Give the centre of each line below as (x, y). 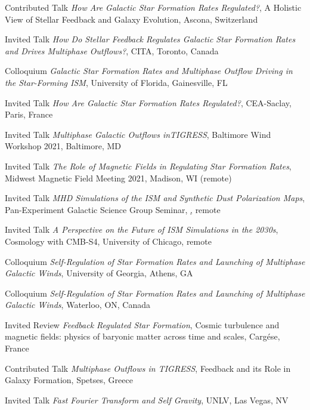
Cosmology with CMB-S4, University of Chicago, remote (108, 241)
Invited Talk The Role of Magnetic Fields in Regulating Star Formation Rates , (148, 166)
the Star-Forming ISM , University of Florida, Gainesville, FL (116, 82)
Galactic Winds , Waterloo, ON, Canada (78, 305)
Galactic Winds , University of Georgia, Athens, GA (99, 273)
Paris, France (29, 114)
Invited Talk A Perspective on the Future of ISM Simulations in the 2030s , (142, 229)
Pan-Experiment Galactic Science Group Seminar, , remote (113, 209)
